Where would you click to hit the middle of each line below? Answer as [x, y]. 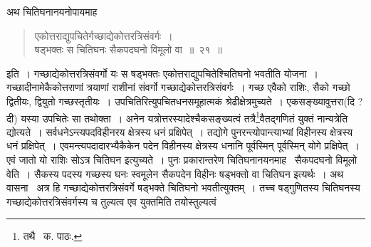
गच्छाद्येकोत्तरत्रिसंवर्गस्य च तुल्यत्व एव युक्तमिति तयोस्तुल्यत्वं [111, 201]
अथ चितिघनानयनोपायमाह [52, 11]
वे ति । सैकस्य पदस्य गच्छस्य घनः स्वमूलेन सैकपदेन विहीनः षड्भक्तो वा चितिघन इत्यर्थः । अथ [175, 173]
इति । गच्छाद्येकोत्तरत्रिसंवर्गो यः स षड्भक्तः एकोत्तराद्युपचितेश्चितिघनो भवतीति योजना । [163, 73]
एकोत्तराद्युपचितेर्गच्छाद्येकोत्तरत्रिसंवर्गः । [104, 35]
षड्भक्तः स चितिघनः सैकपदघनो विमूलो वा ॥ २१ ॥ [128, 49]
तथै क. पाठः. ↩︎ [53, 236]
